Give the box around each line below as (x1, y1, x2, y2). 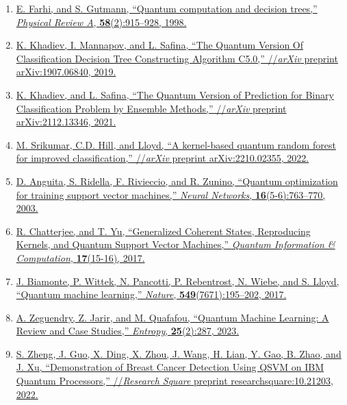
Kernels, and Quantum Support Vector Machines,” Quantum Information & (16, 237, 335, 251)
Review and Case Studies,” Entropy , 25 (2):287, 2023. (16, 323, 240, 338)
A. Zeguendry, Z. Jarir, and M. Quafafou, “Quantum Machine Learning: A (16, 310, 329, 324)
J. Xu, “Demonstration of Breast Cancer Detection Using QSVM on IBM (16, 360, 324, 374)
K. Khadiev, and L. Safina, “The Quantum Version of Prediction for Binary (16, 87, 334, 101)
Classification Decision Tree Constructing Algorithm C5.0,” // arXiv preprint (16, 51, 338, 65)
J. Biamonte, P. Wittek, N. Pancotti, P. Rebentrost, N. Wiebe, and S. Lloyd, (16, 273, 339, 288)
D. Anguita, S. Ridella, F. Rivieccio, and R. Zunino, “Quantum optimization (16, 173, 338, 188)
